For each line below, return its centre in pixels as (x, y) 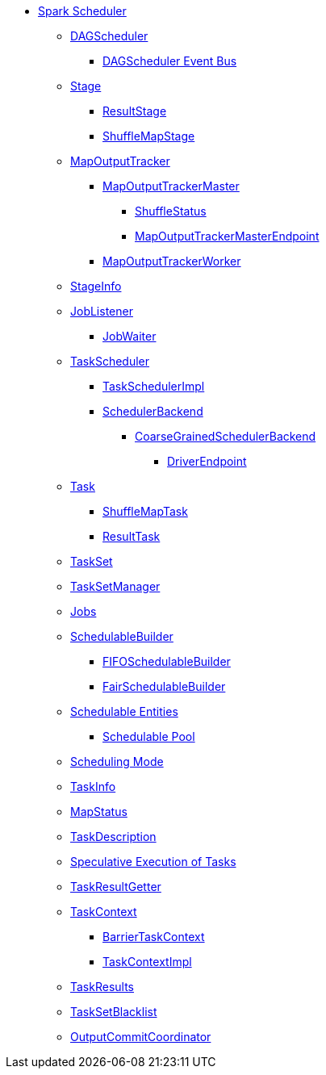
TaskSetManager (115, 586)
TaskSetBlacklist (114, 1012)
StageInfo (96, 286)
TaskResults (102, 987)
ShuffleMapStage (149, 136)
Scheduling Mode (117, 761)
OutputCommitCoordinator (141, 1037)
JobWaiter (130, 336)
